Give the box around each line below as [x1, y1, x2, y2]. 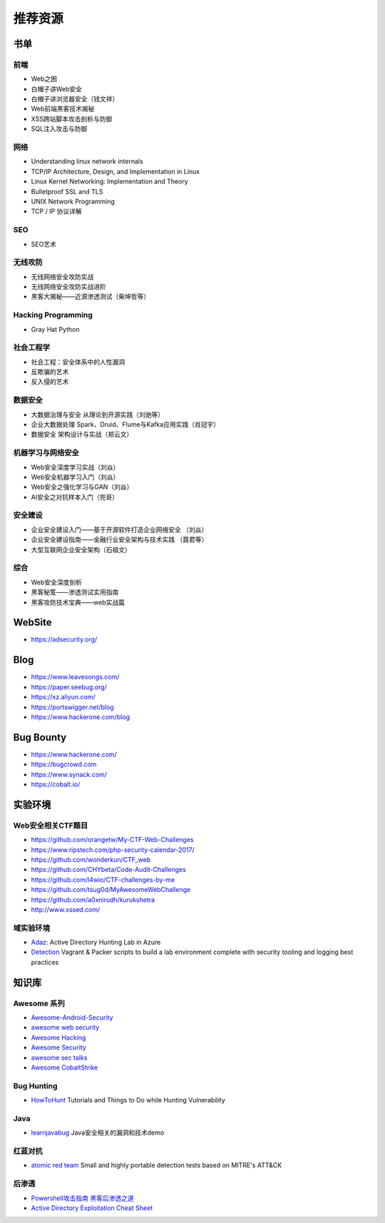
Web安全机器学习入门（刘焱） [31, 472, 120, 481]
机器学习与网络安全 [13, 448, 80, 458]
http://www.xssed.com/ [31, 905, 101, 913]
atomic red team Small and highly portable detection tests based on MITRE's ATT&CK [31, 1161, 282, 1169]
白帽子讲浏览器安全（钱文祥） [31, 95, 119, 103]
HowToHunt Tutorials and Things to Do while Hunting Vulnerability [31, 1096, 226, 1105]
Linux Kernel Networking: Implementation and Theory [31, 177, 188, 186]
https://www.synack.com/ [31, 770, 107, 778]
